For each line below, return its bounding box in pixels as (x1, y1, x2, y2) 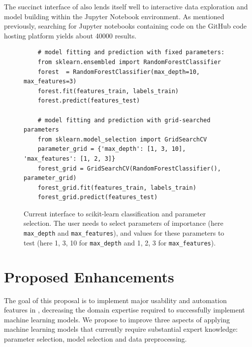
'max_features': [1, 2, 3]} (24, 155, 116, 162)
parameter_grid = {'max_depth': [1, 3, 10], (37, 145, 186, 153)
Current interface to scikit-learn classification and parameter (24, 208, 206, 218)
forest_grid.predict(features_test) (37, 194, 158, 201)
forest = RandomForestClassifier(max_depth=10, (37, 68, 200, 75)
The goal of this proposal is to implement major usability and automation (4, 295, 227, 305)
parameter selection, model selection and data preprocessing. (4, 333, 187, 344)
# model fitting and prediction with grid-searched (37, 116, 211, 124)
